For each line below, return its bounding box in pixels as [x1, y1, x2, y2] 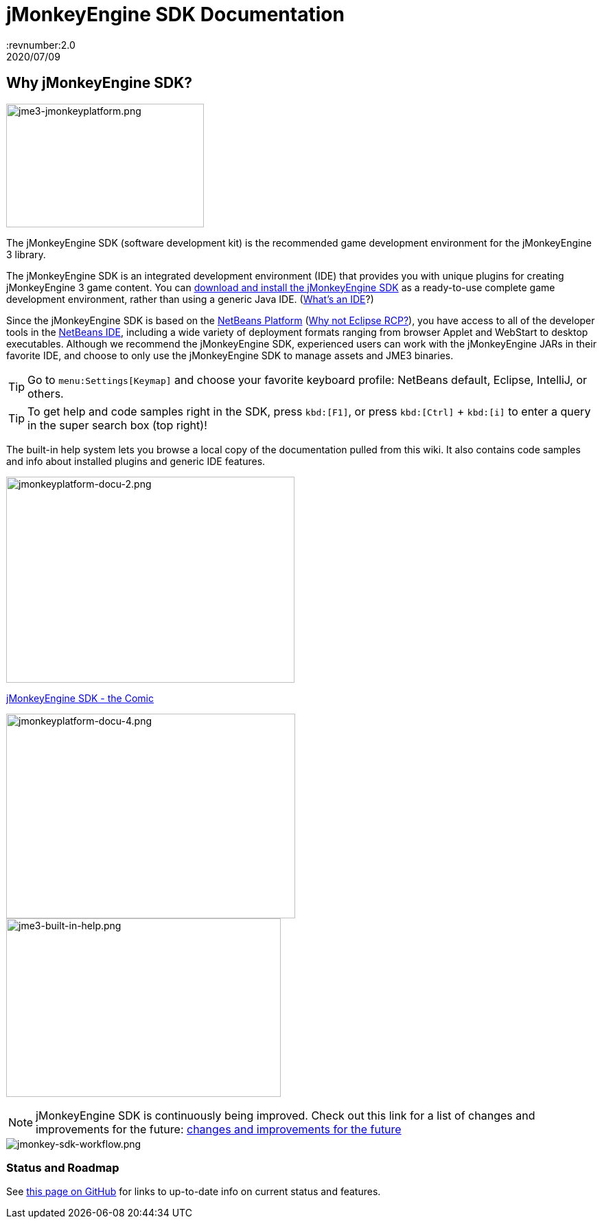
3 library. [6, 248, 46, 260]
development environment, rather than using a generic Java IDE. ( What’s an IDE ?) [6, 293, 374, 305]
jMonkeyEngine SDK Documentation [6, 3, 345, 26]
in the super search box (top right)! [27, 418, 207, 432]
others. [27, 386, 64, 400]
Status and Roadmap [6, 1160, 119, 1175]
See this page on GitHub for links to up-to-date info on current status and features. [6, 1186, 381, 1198]
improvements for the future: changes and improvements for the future [36, 1122, 402, 1136]
